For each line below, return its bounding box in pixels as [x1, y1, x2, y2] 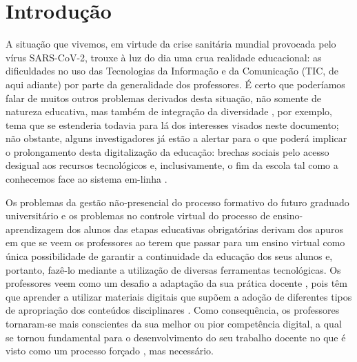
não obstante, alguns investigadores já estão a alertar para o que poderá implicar [6, 131, 347, 145]
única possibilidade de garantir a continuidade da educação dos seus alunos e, [6, 249, 333, 263]
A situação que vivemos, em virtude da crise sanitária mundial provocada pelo [6, 37, 336, 51]
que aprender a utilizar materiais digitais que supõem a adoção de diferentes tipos [6, 289, 352, 303]
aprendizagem [6, 221, 64, 236]
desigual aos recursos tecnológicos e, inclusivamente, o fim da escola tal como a [6, 158, 338, 172]
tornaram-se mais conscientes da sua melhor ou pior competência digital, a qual [6, 316, 342, 330]
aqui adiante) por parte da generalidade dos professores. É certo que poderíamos [6, 77, 345, 91]
